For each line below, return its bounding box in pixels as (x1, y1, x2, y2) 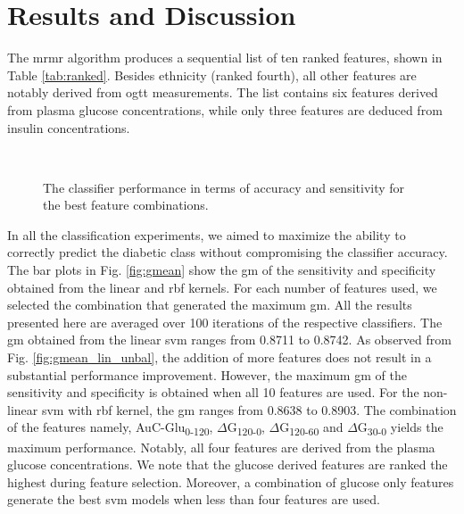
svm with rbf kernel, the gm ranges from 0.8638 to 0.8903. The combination (41, 400, 457, 419)
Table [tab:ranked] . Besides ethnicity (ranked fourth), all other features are (7, 65, 417, 84)
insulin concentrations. (7, 118, 130, 137)
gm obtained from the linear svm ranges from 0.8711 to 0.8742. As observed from (7, 330, 452, 349)
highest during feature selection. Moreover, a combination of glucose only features (7, 472, 454, 491)
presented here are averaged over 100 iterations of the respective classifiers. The (7, 312, 443, 331)
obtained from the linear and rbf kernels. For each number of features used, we (7, 278, 437, 296)
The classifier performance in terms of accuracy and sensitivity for (43, 178, 405, 196)
